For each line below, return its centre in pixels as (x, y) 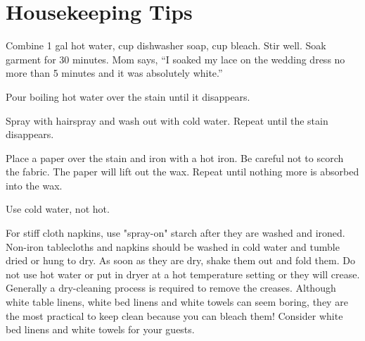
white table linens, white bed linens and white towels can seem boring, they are (177, 302)
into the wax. (34, 185)
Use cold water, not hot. (58, 209)
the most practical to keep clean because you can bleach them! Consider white (174, 315)
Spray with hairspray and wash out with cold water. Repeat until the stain (167, 120)
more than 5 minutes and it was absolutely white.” (114, 73)
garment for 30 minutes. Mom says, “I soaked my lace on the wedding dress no (175, 59)
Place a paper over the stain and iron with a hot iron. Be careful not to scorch (175, 157)
